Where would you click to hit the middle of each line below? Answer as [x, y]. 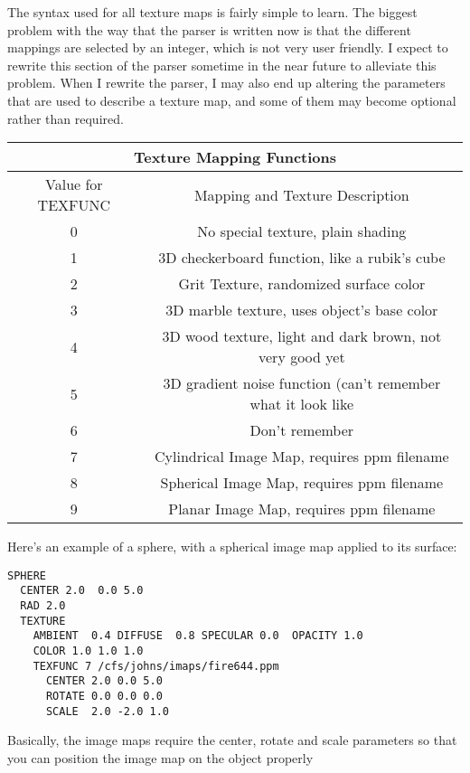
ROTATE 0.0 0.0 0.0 [104, 696]
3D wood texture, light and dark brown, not [302, 336]
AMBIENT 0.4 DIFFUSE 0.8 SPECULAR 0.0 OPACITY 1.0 [198, 636]
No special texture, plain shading [302, 231]
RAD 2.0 [43, 606]
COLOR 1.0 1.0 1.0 [88, 651]
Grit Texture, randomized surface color [302, 284]
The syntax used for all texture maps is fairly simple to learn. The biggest [212, 12]
